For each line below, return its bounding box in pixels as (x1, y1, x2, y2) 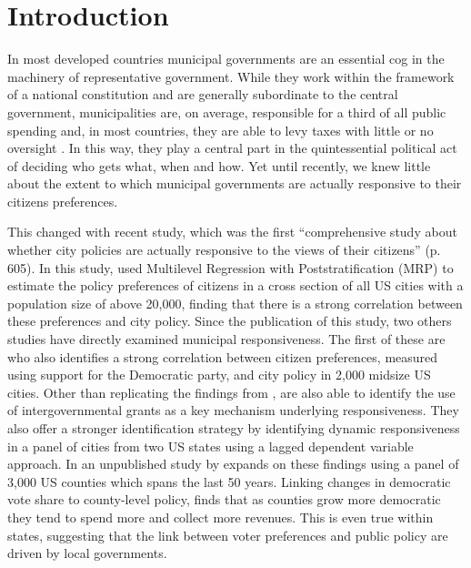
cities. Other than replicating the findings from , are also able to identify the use (7, 382, 456, 401)
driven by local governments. (7, 543, 167, 563)
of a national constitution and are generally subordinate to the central (7, 85, 398, 104)
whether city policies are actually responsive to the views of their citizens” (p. (7, 240, 441, 259)
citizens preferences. (7, 191, 118, 210)
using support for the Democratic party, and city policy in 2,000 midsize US (7, 365, 431, 384)
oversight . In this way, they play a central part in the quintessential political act (7, 138, 457, 157)
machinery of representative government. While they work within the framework (7, 66, 455, 86)
